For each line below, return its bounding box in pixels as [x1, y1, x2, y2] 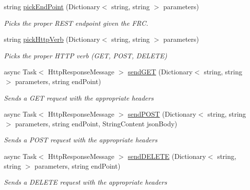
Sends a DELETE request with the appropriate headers [4, 177, 167, 187]
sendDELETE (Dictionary [127, 151, 206, 161]
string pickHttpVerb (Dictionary [4, 34, 100, 44]
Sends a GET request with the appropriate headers [4, 92, 154, 103]
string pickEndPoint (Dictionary [4, 1, 100, 11]
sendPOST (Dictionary [127, 109, 196, 119]
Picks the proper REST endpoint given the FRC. [4, 17, 148, 28]
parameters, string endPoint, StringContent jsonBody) [15, 118, 178, 128]
